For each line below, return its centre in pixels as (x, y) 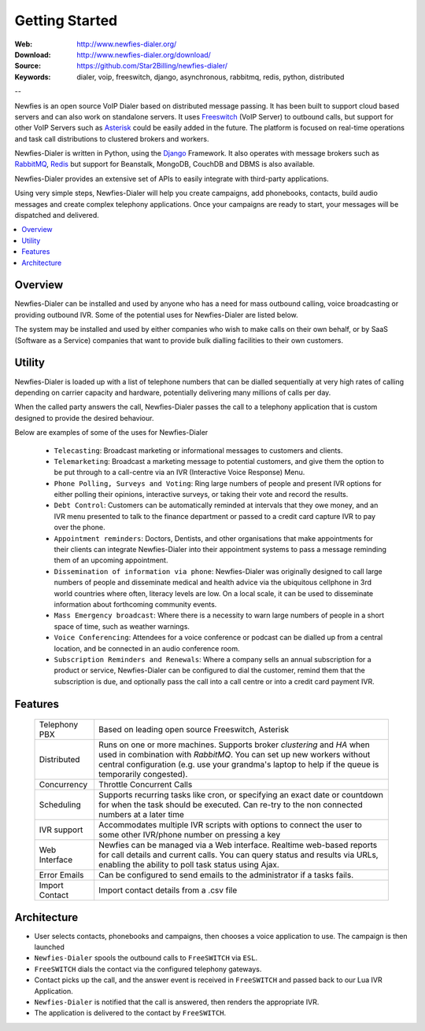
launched (49, 947)
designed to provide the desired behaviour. (84, 418)
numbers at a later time (142, 815)
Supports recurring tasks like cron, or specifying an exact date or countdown (241, 795)
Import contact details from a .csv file (168, 890)
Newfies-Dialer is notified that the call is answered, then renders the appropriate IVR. (177, 1002)
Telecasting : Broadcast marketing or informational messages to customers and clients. (198, 450)
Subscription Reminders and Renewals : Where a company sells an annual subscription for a (213, 659)
